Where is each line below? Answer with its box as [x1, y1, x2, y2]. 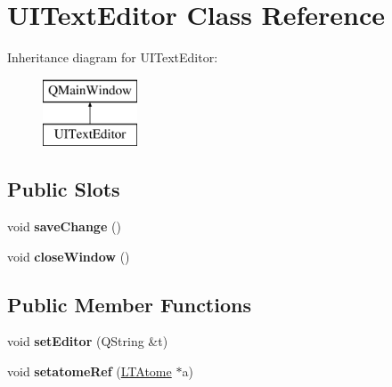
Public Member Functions [7, 290, 251, 318]
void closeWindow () [7, 246, 130, 265]
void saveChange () [7, 217, 121, 236]
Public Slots [7, 175, 120, 203]
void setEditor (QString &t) [7, 332, 168, 351]
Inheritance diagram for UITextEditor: [7, 48, 218, 67]
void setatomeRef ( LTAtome [7, 362, 172, 381]
